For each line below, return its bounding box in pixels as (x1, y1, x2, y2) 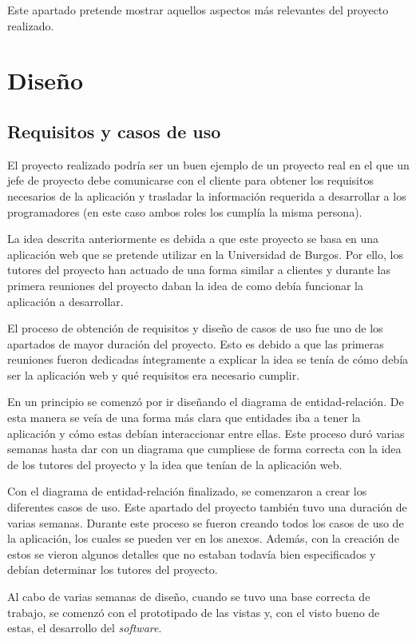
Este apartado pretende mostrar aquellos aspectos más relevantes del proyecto (7, 2, 389, 18)
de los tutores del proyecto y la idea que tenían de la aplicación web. (7, 456, 343, 472)
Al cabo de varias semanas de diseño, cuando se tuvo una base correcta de (7, 588, 370, 605)
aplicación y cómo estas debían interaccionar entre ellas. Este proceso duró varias (7, 424, 405, 441)
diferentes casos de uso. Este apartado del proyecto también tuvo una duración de (7, 499, 407, 516)
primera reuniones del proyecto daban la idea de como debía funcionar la (7, 277, 363, 293)
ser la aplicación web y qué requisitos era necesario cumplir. (7, 366, 300, 383)
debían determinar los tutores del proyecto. (7, 561, 218, 578)
